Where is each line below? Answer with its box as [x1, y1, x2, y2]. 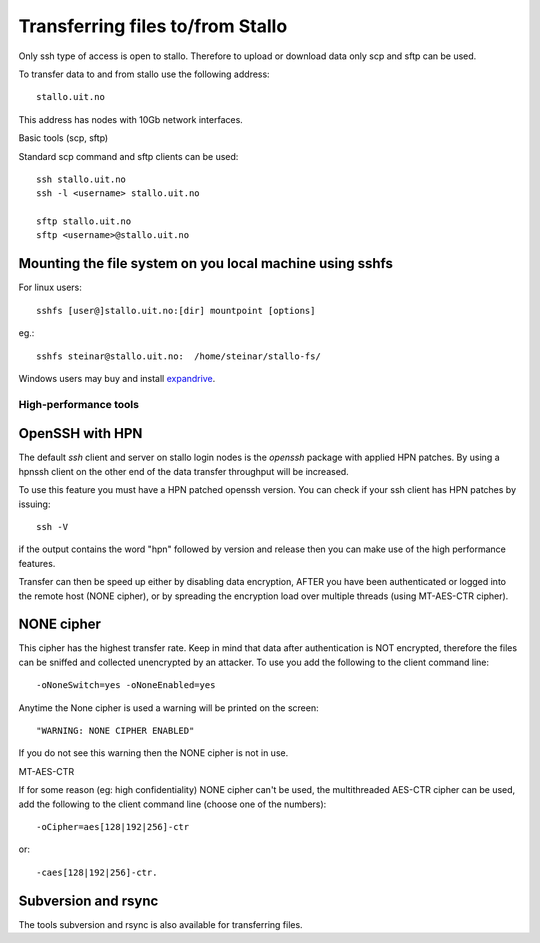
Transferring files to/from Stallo [18, 15, 288, 37]
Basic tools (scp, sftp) [18, 132, 109, 144]
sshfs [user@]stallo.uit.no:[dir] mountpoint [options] [36, 305, 316, 316]
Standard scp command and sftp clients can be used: [18, 150, 239, 162]
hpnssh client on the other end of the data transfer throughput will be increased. [18, 465, 349, 477]
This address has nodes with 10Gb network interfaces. [18, 113, 244, 125]
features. [18, 557, 56, 569]
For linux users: [18, 281, 82, 294]
